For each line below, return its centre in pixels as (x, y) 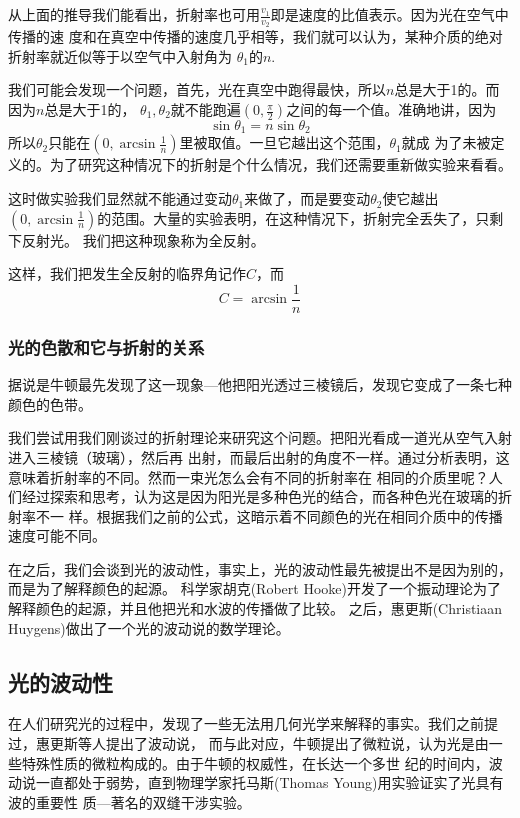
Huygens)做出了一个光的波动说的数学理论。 (149, 627)
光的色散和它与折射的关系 (106, 346)
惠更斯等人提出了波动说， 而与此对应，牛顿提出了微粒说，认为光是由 (262, 743)
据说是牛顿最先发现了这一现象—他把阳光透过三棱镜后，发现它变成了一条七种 (260, 384)
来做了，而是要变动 (307, 198)
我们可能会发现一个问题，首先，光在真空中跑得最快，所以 (197, 89)
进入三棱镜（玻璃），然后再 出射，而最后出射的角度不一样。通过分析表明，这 (259, 456)
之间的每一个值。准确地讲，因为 (391, 109)
